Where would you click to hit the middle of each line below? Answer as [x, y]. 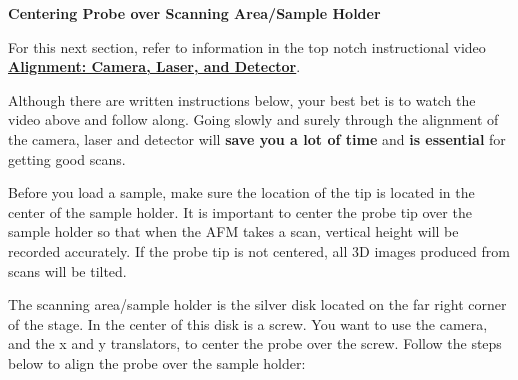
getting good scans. [67, 158]
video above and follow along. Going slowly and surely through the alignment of [253, 119]
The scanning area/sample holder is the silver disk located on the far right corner [257, 304]
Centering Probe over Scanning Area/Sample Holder [194, 13]
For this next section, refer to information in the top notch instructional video [247, 46]
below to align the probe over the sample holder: [157, 362]
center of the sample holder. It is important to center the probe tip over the [240, 211]
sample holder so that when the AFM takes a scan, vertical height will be [233, 231]
